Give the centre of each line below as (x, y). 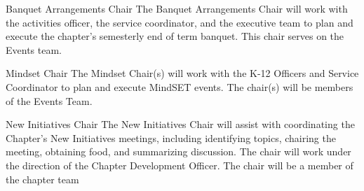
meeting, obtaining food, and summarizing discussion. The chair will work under (178, 151)
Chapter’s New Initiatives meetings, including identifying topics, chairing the (171, 137)
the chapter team (42, 179)
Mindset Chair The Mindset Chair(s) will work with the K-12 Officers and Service (182, 73)
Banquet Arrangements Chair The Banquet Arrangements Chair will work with (177, 8)
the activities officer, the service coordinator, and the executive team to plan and (180, 22)
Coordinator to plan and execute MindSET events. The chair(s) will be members (180, 86)
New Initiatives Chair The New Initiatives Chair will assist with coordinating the (180, 124)
